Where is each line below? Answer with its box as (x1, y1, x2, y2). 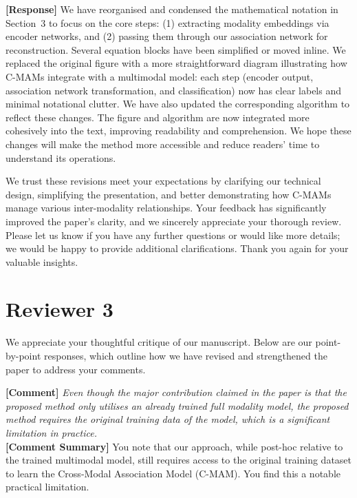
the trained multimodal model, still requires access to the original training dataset (6, 453, 352, 467)
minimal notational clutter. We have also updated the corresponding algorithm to (6, 96, 350, 111)
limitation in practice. (6, 425, 97, 439)
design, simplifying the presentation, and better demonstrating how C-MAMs (6, 187, 332, 201)
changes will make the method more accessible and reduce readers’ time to (6, 136, 320, 151)
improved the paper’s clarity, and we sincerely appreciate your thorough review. (6, 214, 342, 228)
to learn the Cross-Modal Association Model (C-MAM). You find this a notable (6, 466, 340, 480)
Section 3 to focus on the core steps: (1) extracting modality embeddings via (6, 15, 329, 30)
